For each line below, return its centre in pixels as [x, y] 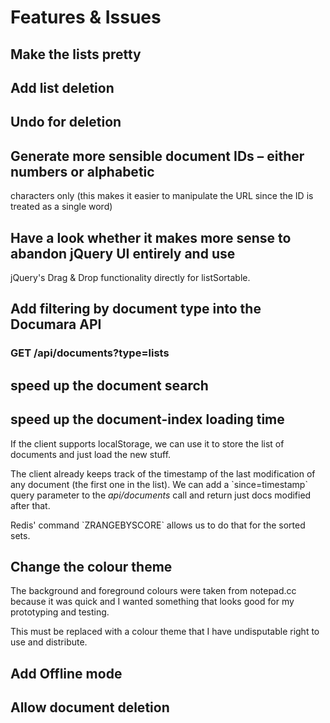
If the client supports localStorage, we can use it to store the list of [147, 443]
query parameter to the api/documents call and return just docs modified [161, 495]
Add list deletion [62, 87]
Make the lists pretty [76, 54]
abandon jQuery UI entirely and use [123, 253]
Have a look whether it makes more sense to [151, 237]
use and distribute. [49, 642]
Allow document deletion [90, 707]
